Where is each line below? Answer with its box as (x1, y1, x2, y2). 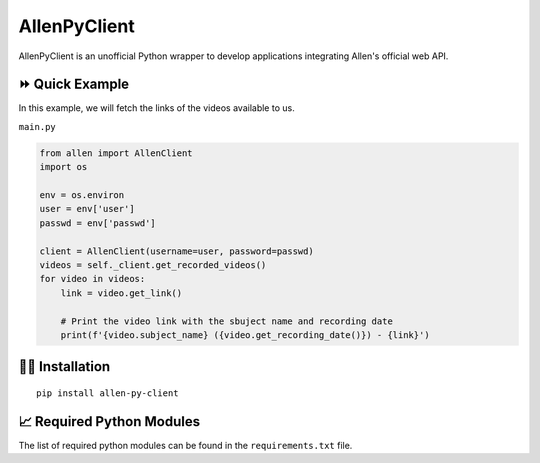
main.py (18, 121, 57, 132)
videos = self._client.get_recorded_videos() (39, 259, 267, 270)
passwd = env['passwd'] (39, 217, 157, 229)
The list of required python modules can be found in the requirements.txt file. (18, 439, 353, 451)
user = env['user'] (39, 203, 135, 215)
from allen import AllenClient (39, 147, 194, 159)
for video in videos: (39, 273, 146, 285)
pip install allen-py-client (36, 387, 179, 399)
